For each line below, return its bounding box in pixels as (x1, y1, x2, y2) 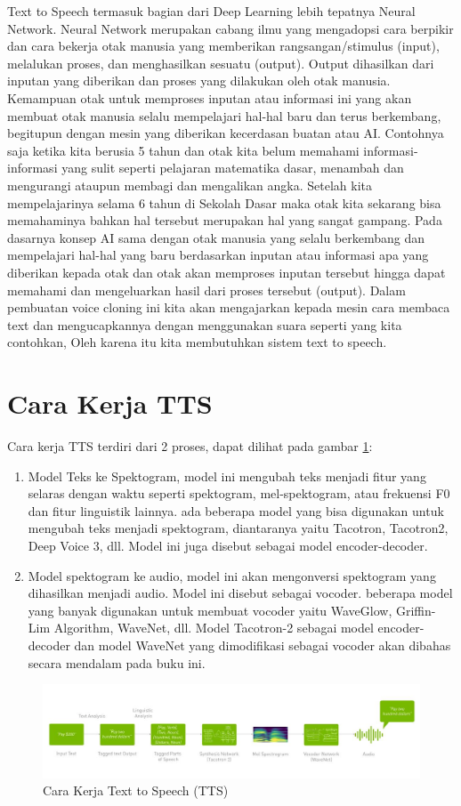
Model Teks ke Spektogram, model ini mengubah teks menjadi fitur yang (28, 466, 426, 485)
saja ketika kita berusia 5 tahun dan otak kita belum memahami (7, 141, 360, 159)
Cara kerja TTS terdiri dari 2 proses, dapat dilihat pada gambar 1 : (7, 437, 373, 455)
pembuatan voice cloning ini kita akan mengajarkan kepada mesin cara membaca (7, 298, 450, 317)
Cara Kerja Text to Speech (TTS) (43, 781, 229, 800)
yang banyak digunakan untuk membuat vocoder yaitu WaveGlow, (28, 600, 392, 619)
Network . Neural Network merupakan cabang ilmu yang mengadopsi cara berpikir (7, 19, 454, 37)
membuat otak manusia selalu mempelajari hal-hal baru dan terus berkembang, (7, 106, 441, 125)
